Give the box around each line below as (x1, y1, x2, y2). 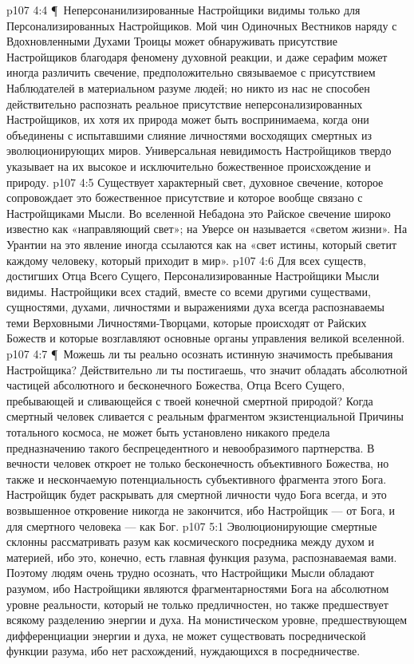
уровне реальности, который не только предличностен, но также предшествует (6, 595, 388, 612)
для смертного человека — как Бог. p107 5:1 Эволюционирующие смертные (6, 517, 377, 534)
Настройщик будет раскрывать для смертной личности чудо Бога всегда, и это (6, 486, 387, 503)
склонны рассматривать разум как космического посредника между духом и (6, 533, 375, 550)
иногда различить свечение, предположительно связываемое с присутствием (6, 64, 376, 81)
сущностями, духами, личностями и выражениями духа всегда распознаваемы (6, 298, 384, 315)
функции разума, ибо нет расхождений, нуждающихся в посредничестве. (6, 642, 361, 659)
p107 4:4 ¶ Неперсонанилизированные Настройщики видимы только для (6, 2, 361, 18)
